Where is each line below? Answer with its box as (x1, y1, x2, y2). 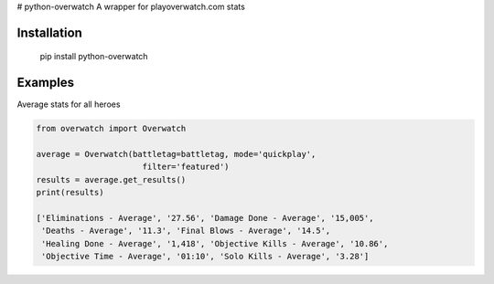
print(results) (36, 187, 104, 198)
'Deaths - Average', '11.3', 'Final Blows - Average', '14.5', (41, 226, 331, 237)
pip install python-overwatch (39, 51, 148, 62)
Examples (16, 75, 75, 90)
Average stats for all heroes (16, 99, 121, 110)
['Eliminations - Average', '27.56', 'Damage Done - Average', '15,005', (36, 213, 374, 224)
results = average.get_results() (36, 174, 187, 184)
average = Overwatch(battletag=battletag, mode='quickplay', (36, 149, 317, 160)
